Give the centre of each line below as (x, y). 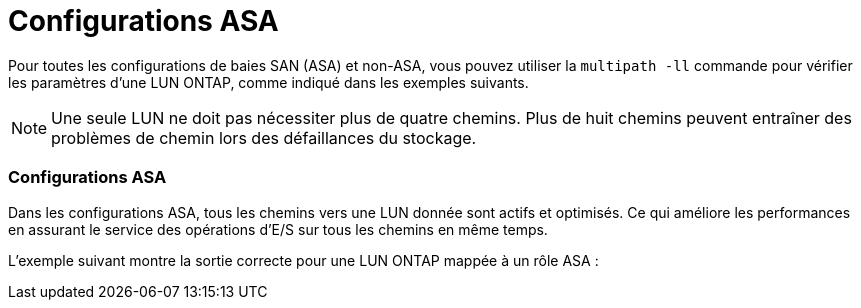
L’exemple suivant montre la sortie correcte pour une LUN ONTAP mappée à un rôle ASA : (303, 260)
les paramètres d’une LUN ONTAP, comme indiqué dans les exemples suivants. (268, 82)
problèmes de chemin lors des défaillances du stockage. (264, 137)
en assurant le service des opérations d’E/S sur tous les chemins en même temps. (278, 229)
